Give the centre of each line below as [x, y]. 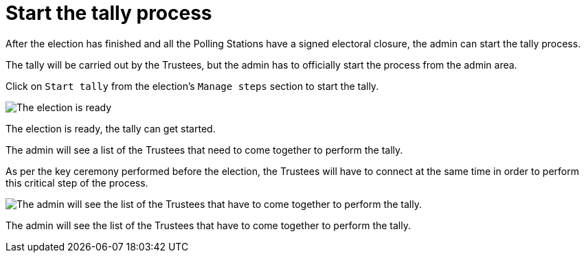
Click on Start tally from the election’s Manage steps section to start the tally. [192, 86]
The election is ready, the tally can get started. [111, 128]
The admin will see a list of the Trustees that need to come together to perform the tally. [204, 150]
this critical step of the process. [77, 183]
